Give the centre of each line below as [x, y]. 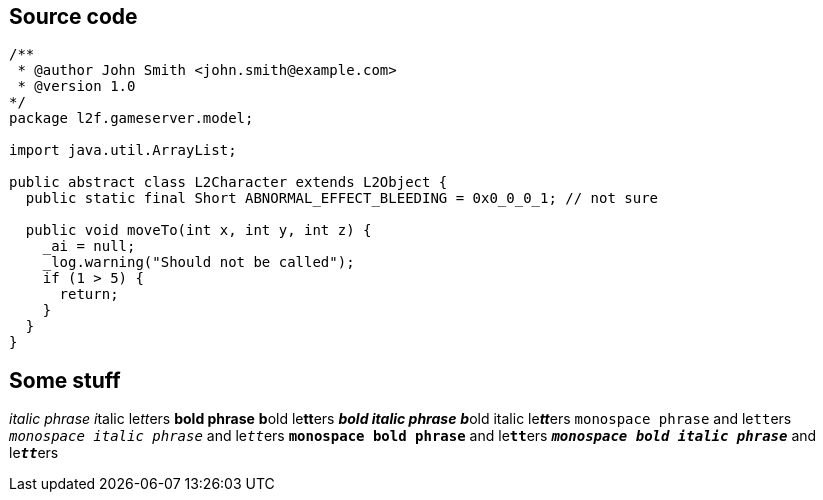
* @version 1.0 [76, 86]
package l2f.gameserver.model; [131, 118]
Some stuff [65, 380]
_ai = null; [89, 246]
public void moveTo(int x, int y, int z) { [198, 230]
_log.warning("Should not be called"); [198, 262]
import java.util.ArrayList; [123, 150]
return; [89, 294]
